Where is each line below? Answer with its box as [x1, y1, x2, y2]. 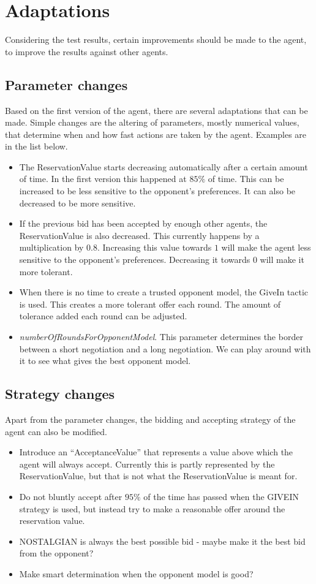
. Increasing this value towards [97, 241, 212, 254]
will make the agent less [221, 241, 311, 254]
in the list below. [5, 140, 68, 153]
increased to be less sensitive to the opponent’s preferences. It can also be [19, 184, 296, 197]
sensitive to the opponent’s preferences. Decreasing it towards [19, 253, 250, 266]
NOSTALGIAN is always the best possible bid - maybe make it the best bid [19, 534, 306, 547]
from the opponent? [19, 547, 94, 559]
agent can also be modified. [5, 425, 107, 438]
